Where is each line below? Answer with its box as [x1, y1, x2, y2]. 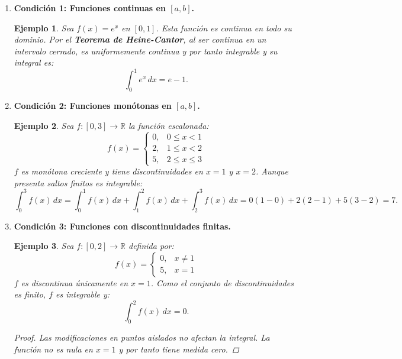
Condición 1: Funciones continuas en [14, 2, 166, 14]
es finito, [14, 288, 46, 300]
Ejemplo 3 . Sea [14, 240, 74, 252]
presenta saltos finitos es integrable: [14, 176, 143, 189]
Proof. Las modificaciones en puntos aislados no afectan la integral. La [14, 331, 270, 344]
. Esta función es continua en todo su [156, 21, 292, 34]
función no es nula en [14, 342, 93, 355]
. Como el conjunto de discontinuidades [150, 276, 294, 289]
